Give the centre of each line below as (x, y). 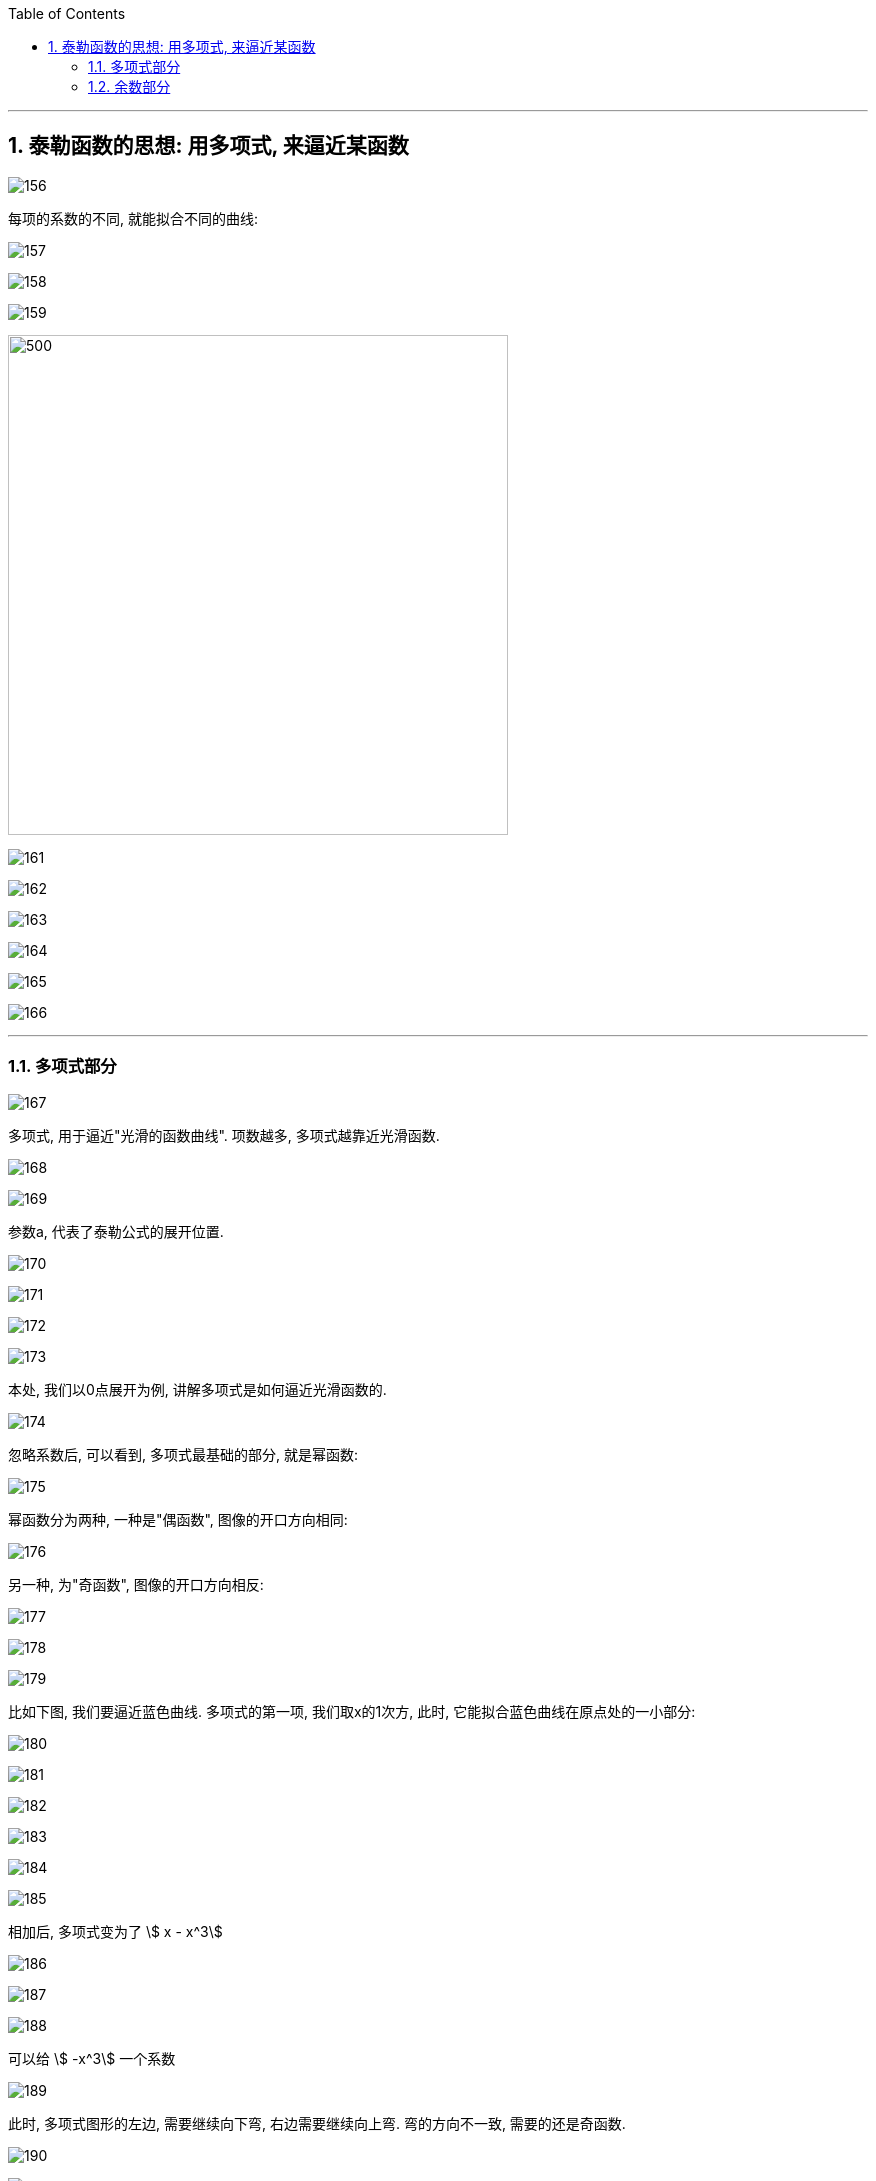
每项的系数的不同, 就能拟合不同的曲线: (133, 218)
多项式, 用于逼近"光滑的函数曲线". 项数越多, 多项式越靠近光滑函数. (224, 1135)
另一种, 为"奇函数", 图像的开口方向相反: (136, 1584)
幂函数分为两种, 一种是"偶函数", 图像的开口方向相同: (178, 1519)
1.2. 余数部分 (129, 86)
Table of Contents (67, 13)
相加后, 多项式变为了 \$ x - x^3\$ (115, 1931)
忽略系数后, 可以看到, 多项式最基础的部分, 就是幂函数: (183, 1454)
